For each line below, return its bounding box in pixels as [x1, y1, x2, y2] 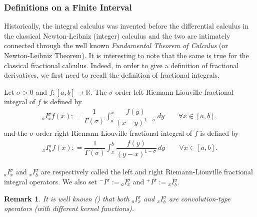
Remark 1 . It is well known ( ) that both [4, 193, 129, 203]
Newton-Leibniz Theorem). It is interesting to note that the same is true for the [4, 50, 249, 60]
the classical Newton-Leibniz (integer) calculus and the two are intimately [4, 30, 230, 41]
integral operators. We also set [4, 176, 97, 187]
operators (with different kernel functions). [4, 203, 134, 213]
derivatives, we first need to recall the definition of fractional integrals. [4, 70, 219, 80]
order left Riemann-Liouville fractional [115, 86, 233, 97]
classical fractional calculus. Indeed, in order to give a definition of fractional [4, 60, 239, 70]
